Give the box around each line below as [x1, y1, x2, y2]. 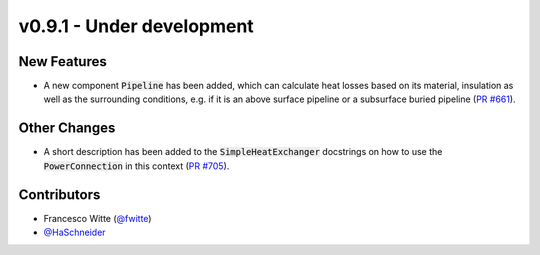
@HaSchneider [43, 226, 106, 239]
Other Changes [18, 120, 116, 137]
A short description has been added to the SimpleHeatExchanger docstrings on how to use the [43, 146, 443, 158]
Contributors [18, 186, 101, 203]
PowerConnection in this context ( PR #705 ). [43, 160, 230, 172]
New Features [18, 53, 107, 70]
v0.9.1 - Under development [18, 15, 254, 37]
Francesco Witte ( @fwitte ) [43, 212, 152, 224]
